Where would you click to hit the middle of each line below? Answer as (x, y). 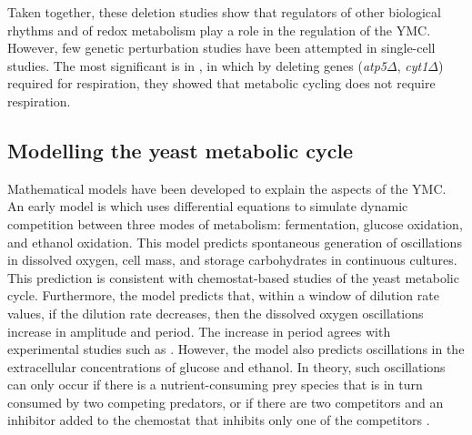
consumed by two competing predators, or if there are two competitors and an (226, 402)
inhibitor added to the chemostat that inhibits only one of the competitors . (219, 420)
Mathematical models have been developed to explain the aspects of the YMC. (227, 188)
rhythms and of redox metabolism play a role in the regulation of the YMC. (219, 30)
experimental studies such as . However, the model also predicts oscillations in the (236, 349)
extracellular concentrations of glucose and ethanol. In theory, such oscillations (226, 366)
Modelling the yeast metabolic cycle (181, 150)
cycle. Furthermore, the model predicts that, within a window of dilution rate (223, 295)
